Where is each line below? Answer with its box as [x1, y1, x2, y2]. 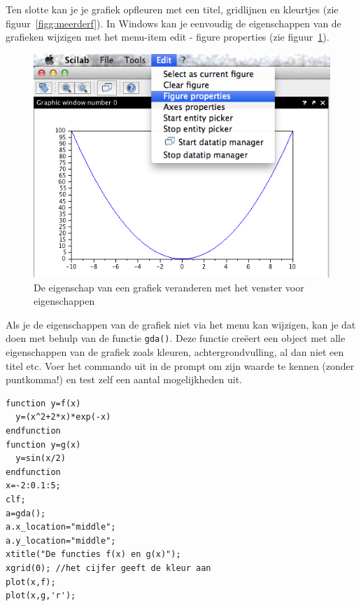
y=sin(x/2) [15, 453, 66, 464]
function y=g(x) [6, 439, 81, 450]
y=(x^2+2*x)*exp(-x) [15, 412, 111, 422]
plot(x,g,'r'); [6, 591, 76, 601]
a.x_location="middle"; [6, 522, 116, 532]
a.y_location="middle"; [6, 535, 116, 546]
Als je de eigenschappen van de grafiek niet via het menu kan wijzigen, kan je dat [6, 317, 356, 331]
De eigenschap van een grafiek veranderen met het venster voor [34, 280, 304, 294]
